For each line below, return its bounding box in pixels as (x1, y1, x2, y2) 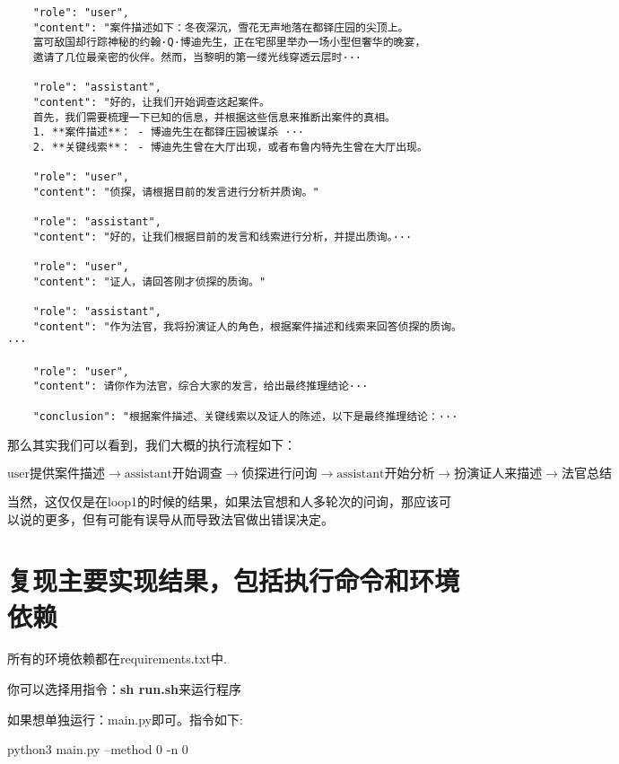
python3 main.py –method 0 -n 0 (7, 740, 188, 759)
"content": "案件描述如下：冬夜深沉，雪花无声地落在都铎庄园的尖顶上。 (32, 21, 409, 34)
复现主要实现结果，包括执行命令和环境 (7, 562, 460, 599)
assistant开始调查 (124, 467, 222, 480)
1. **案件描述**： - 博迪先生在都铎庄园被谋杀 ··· (32, 126, 305, 139)
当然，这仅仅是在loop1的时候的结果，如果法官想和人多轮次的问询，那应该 (7, 491, 440, 510)
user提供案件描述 (7, 467, 106, 480)
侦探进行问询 (241, 467, 318, 480)
